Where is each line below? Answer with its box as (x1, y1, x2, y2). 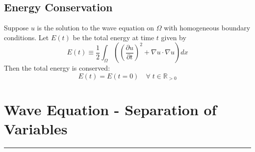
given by (161, 32, 186, 42)
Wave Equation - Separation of (4, 99, 217, 119)
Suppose (4, 23, 29, 33)
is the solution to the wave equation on (37, 23, 154, 33)
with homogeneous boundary (164, 23, 251, 33)
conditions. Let (4, 32, 49, 42)
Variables (4, 118, 68, 138)
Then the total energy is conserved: (4, 63, 110, 73)
